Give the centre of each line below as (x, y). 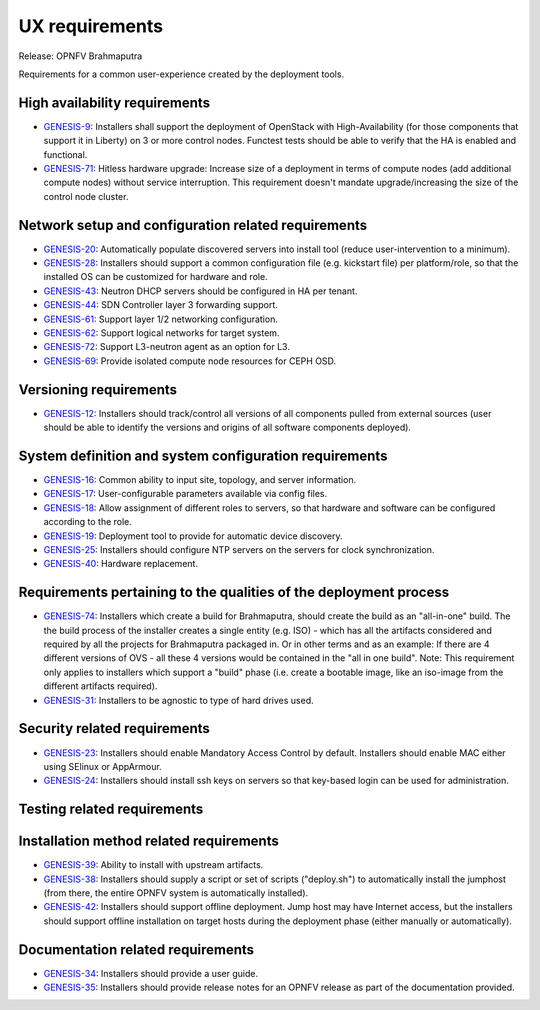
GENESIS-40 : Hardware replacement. (121, 564)
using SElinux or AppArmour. (102, 766)
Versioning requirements (98, 389)
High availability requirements (114, 102)
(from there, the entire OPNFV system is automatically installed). (176, 893)
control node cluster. (86, 196)
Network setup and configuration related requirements (193, 225)
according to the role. (87, 522)
